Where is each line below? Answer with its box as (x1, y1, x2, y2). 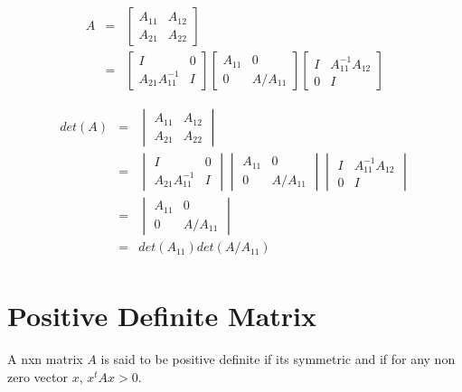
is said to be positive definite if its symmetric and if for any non (100, 350, 456, 369)
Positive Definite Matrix (7, 297, 316, 334)
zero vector (7, 367, 68, 386)
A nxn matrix (7, 350, 83, 369)
